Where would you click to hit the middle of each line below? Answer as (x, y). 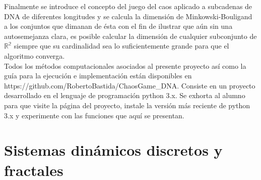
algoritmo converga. (35, 55)
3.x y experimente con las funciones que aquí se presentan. (94, 115)
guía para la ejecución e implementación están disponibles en (98, 76)
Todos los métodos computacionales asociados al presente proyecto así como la (125, 65)
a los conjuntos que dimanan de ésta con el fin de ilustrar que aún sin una (118, 26)
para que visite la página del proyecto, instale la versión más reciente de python (127, 105)
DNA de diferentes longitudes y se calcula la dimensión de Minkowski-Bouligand (128, 16)
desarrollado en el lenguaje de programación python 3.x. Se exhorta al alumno (125, 95)
